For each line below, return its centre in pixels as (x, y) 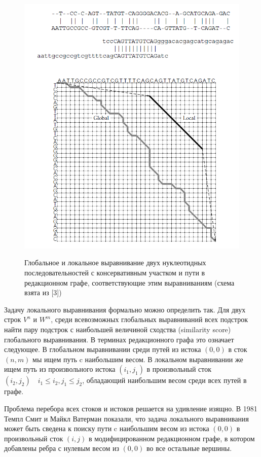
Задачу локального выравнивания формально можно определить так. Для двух (125, 309)
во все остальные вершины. (189, 448)
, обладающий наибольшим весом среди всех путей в (164, 380)
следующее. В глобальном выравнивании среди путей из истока (103, 349)
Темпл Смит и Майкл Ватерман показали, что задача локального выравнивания (126, 418)
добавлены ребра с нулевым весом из (62, 448)
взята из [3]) (43, 292)
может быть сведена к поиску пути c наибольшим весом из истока (107, 428)
